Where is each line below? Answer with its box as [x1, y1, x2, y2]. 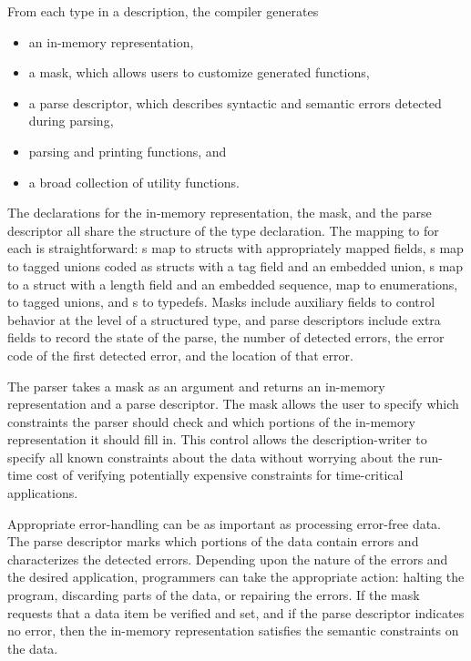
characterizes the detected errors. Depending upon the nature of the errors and [7, 549, 448, 568]
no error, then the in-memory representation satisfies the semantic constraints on [7, 621, 459, 640]
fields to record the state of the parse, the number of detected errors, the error [7, 328, 445, 347]
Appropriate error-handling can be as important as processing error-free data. [7, 514, 441, 533]
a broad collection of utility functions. [28, 172, 240, 191]
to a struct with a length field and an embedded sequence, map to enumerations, [7, 274, 458, 293]
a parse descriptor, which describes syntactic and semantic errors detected [28, 93, 442, 112]
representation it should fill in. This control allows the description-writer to [7, 430, 427, 449]
